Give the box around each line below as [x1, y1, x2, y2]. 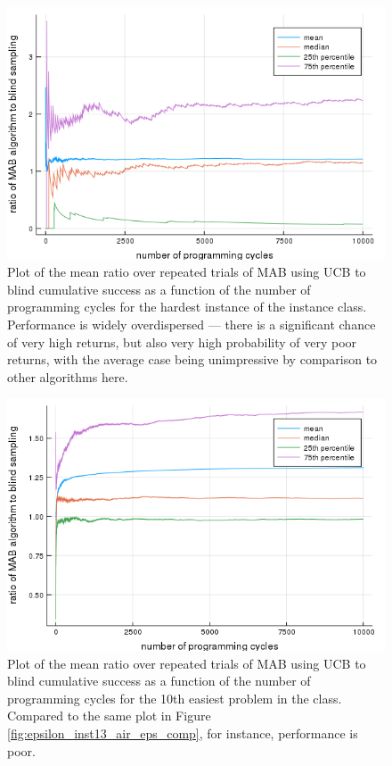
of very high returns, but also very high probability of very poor [7, 332, 357, 351]
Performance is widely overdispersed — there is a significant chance [7, 315, 376, 334]
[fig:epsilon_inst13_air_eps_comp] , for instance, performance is [7, 724, 358, 743]
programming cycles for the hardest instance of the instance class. [7, 297, 367, 316]
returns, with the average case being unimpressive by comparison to [7, 350, 378, 369]
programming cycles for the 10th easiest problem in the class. [7, 688, 342, 707]
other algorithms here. [7, 367, 128, 386]
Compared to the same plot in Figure [7, 706, 211, 725]
